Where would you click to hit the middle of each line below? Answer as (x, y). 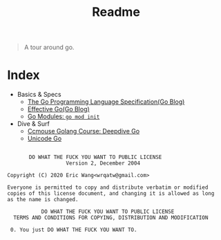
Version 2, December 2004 (103, 163)
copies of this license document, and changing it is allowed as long (111, 194)
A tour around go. (49, 47)
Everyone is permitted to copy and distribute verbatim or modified (108, 187)
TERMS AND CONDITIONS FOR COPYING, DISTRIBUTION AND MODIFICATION (111, 218)
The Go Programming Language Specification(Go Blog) (106, 102)
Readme (116, 12)
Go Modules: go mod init (64, 117)
